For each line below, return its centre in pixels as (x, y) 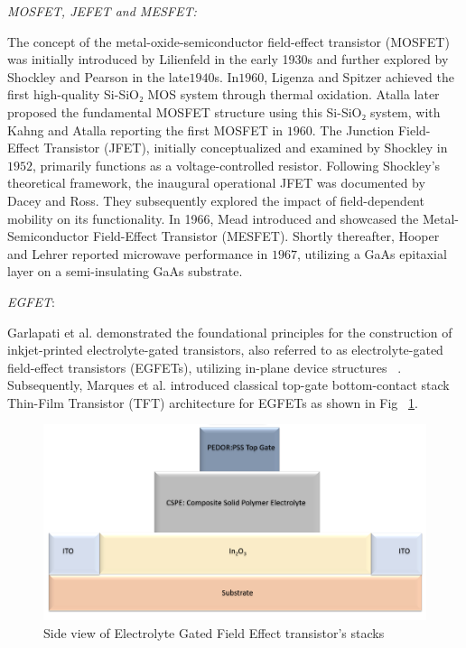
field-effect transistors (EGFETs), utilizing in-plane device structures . (205, 367)
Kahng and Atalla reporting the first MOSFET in (145, 130)
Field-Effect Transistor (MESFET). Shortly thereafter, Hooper (266, 236)
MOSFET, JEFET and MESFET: (102, 11)
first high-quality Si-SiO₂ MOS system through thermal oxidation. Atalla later (224, 94)
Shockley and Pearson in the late (98, 76)
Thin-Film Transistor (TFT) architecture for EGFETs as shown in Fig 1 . (213, 402)
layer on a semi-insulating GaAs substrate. (125, 271)
